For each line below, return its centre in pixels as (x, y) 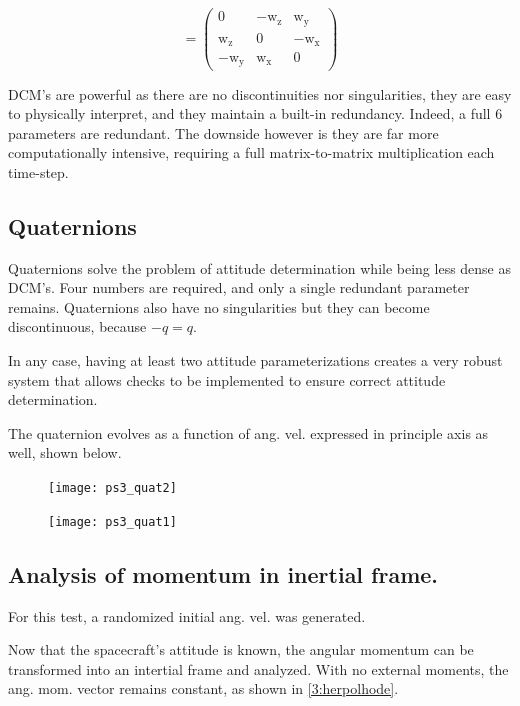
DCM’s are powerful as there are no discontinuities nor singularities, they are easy (260, 93)
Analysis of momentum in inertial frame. (223, 573)
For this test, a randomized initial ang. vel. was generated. (187, 615)
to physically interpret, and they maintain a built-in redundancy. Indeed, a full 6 (255, 113)
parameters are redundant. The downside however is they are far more (223, 132)
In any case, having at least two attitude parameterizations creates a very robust (255, 360)
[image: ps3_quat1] (112, 521)
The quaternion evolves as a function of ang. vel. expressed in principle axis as (248, 432)
